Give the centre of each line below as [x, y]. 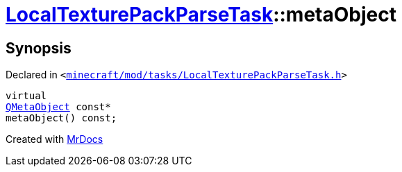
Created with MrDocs [55, 139]
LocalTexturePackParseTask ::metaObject [201, 15]
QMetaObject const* [58, 107]
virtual [26, 96]
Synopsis [39, 48]
